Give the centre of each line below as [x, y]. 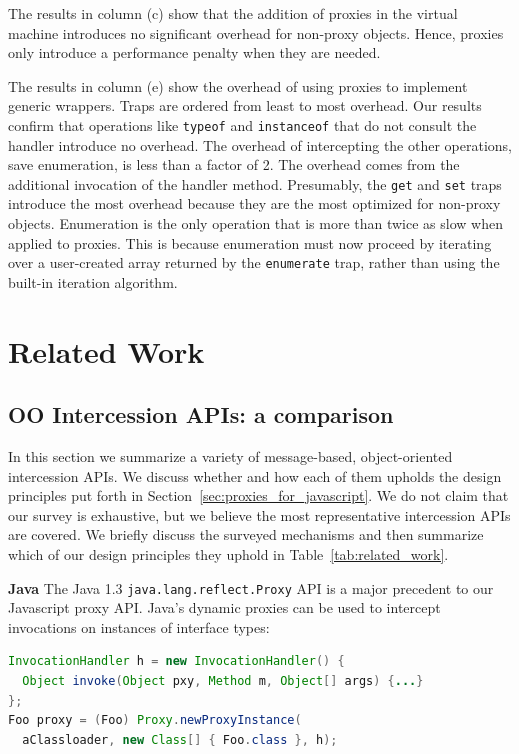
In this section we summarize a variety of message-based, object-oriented [230, 456]
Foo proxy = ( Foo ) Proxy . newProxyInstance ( [155, 720]
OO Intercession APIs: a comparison [201, 414]
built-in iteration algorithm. [93, 281]
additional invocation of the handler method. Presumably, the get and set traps [255, 183]
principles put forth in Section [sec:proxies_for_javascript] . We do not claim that [258, 495]
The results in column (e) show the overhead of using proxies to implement [238, 85]
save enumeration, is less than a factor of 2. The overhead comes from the [234, 164]
